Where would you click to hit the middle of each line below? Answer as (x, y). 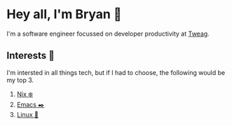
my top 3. (20, 80)
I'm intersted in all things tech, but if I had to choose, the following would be (116, 72)
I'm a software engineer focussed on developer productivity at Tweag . (108, 34)
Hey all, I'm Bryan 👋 (64, 14)
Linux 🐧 (28, 114)
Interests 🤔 (31, 56)
